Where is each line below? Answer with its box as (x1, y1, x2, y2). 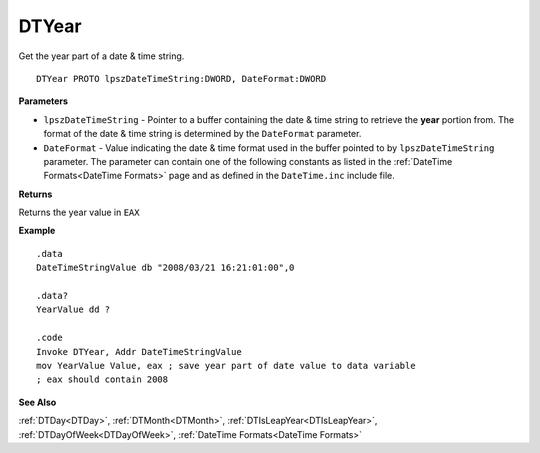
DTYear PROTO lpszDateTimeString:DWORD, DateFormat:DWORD (36, 73, 327, 84)
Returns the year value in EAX (18, 206, 140, 219)
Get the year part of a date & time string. (18, 50, 185, 62)
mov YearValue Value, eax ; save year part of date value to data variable (36, 360, 416, 371)
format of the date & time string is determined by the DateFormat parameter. (43, 128, 362, 140)
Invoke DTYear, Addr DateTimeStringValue (36, 346, 242, 357)
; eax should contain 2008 (36, 374, 169, 385)
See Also (18, 396, 57, 408)
